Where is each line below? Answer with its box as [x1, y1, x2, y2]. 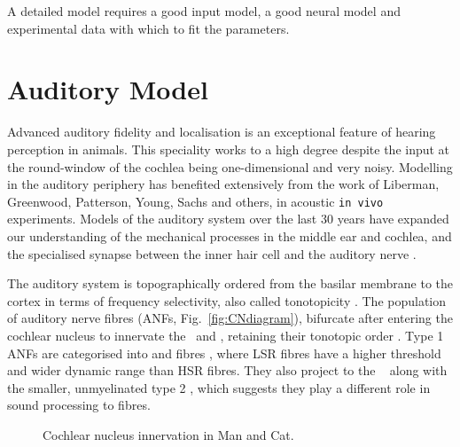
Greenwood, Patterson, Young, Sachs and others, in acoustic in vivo [7, 192, 384, 210]
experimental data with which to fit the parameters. [7, 19, 290, 37]
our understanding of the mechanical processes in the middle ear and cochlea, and [7, 226, 452, 245]
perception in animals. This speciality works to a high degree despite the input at [7, 139, 450, 158]
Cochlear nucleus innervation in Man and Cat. [43, 425, 294, 443]
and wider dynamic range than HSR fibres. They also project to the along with [7, 361, 448, 380]
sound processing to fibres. [7, 396, 151, 414]
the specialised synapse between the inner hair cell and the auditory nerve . [7, 244, 417, 263]
